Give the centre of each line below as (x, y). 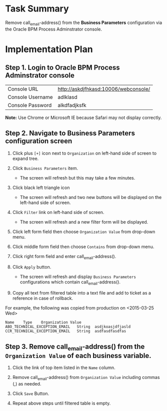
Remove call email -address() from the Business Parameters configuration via (84, 23)
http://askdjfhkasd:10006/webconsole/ (104, 89)
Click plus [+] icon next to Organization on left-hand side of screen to (84, 153)
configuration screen (39, 141)
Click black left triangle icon (41, 187)
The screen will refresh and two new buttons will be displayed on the (91, 197)
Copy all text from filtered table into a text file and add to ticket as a (82, 293)
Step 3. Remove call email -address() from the (75, 347)
